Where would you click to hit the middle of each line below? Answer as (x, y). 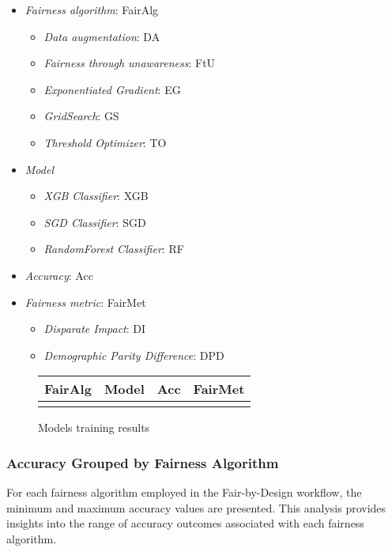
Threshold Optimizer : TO (105, 142)
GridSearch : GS (81, 116)
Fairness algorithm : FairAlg (92, 9)
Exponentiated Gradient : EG (112, 89)
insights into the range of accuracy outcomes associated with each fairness (185, 523)
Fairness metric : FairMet (85, 302)
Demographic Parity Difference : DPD (134, 355)
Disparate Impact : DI (95, 329)
